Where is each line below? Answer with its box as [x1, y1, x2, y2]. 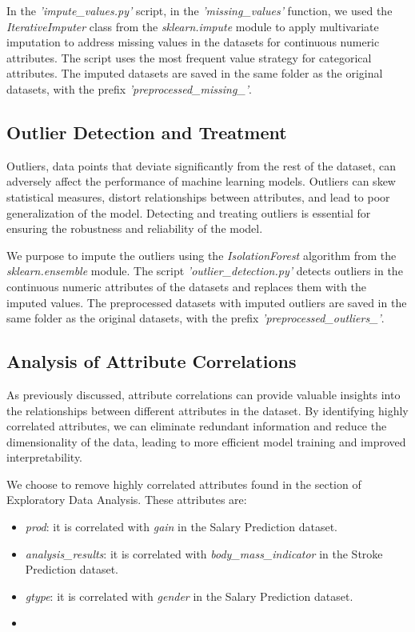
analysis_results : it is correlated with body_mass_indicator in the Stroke [25, 545, 383, 562]
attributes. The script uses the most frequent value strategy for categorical [6, 49, 372, 66]
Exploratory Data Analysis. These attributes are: [6, 491, 247, 508]
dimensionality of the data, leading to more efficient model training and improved [6, 433, 406, 450]
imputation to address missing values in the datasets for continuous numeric [6, 34, 380, 50]
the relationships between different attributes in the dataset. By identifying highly [6, 402, 409, 418]
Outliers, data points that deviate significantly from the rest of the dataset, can [6, 157, 397, 174]
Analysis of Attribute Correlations [6, 349, 297, 374]
